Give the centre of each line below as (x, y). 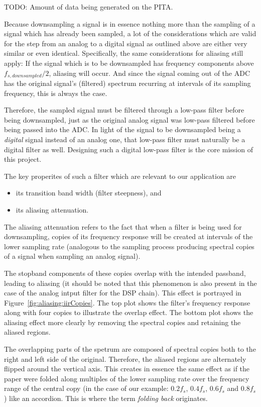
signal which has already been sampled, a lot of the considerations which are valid (130, 33)
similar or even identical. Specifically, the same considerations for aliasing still (124, 53)
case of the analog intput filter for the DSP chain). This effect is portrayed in (123, 293)
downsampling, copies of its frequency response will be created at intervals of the (128, 236)
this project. (23, 159)
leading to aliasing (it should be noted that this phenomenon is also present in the (130, 283)
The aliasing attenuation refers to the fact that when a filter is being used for (123, 226)
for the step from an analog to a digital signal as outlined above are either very (126, 43)
